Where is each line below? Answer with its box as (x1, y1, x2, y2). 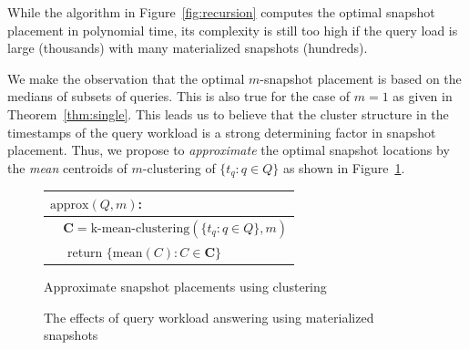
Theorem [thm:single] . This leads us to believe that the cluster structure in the (7, 104, 449, 123)
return (66, 242, 103, 261)
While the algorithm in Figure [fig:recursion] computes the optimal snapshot (7, 3, 435, 21)
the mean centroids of (7, 158, 127, 177)
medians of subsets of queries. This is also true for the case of (7, 87, 351, 106)
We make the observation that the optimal (7, 68, 245, 87)
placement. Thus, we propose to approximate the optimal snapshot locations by (7, 140, 450, 160)
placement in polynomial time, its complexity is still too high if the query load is (7, 20, 458, 39)
